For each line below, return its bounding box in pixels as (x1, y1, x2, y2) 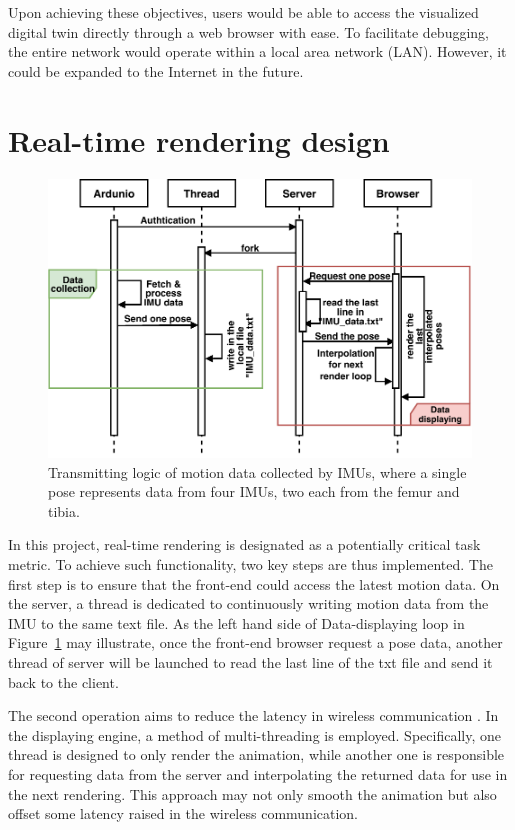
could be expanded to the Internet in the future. (8, 60, 304, 81)
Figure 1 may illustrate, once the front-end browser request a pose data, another (8, 632, 503, 653)
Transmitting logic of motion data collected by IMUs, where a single (48, 461, 467, 482)
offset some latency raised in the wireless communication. (8, 803, 359, 824)
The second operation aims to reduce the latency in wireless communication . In (8, 705, 499, 726)
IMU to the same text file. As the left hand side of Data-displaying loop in (8, 612, 465, 633)
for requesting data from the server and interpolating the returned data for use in (8, 763, 508, 784)
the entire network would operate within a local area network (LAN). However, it (8, 41, 507, 62)
